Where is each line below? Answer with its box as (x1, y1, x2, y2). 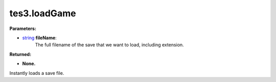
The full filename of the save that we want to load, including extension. (35, 42, 184, 48)
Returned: (9, 51, 32, 57)
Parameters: (9, 25, 37, 32)
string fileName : (22, 35, 57, 41)
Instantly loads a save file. (9, 70, 64, 76)
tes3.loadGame (9, 8, 76, 19)
